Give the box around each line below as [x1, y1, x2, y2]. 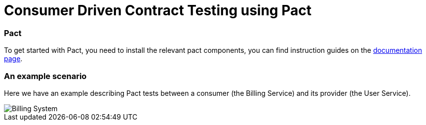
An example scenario [4, 71, 87, 81]
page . [4, 54, 23, 63]
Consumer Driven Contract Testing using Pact [4, 2, 311, 19]
